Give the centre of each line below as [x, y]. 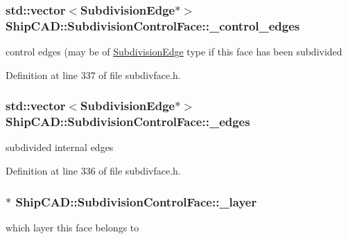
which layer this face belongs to [72, 227]
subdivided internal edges [60, 147]
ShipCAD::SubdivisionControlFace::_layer [136, 201]
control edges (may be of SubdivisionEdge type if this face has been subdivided [174, 52]
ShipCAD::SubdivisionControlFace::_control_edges [153, 25]
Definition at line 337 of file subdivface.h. [93, 74]
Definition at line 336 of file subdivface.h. [93, 171]
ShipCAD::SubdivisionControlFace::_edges [128, 122]
